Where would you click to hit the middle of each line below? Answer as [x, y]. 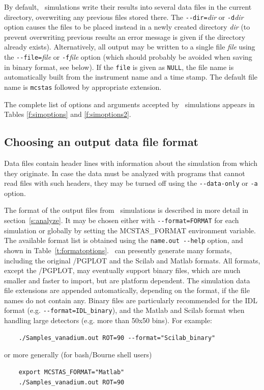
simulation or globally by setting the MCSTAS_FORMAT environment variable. [130, 230]
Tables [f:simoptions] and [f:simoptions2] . [68, 114]
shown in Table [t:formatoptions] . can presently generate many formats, [118, 250]
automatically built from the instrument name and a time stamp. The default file [131, 77]
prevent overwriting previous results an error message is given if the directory [125, 36]
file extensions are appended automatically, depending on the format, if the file [127, 290]
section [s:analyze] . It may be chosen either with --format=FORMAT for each [122, 220]
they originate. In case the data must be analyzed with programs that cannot [125, 173]
